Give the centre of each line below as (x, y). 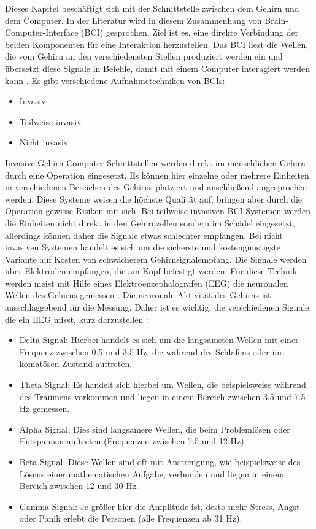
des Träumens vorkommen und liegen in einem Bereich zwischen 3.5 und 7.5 (162, 396)
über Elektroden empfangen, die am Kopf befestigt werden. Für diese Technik (151, 271)
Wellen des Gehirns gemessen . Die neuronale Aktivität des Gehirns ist (138, 295)
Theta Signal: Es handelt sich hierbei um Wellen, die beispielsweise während (163, 384)
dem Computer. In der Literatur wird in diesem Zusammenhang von (133, 20)
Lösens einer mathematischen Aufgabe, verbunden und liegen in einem (152, 473)
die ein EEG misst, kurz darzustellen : (77, 319)
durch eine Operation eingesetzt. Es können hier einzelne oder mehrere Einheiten (157, 175)
